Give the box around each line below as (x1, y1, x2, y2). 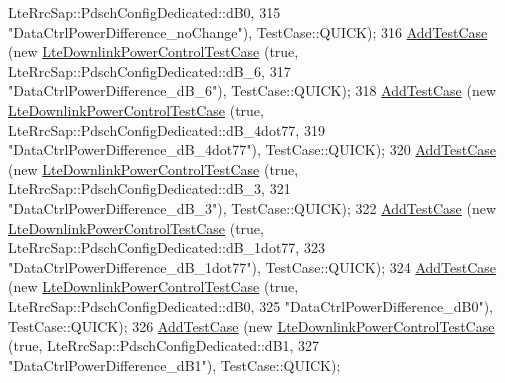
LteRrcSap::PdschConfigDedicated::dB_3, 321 (8, 178, 291, 199)
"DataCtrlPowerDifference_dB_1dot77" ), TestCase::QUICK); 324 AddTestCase (8, 256, 497, 277)
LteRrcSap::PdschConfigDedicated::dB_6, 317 (8, 60, 291, 81)
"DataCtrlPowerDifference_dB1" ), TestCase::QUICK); (8, 354, 341, 375)
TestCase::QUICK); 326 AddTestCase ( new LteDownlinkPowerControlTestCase (8, 315, 495, 336)
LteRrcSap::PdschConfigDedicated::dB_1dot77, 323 (8, 237, 325, 258)
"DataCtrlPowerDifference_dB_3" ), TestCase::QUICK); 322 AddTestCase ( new (8, 197, 497, 218)
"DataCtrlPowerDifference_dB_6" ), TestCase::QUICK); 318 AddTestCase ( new (8, 80, 497, 101)
